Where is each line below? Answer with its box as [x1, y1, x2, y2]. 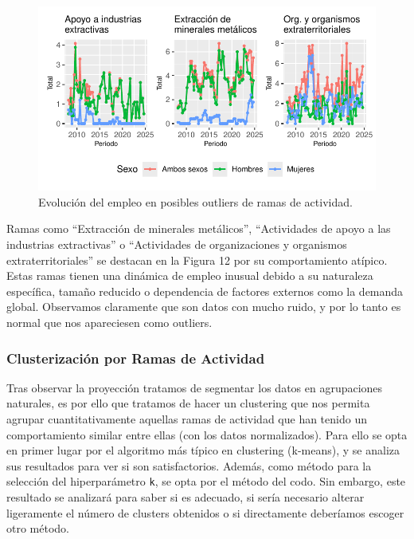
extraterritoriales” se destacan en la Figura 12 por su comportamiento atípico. [6, 251, 388, 268]
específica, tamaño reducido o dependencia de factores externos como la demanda [6, 282, 404, 299]
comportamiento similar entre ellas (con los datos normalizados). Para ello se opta [6, 426, 408, 443]
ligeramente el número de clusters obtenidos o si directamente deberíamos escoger [6, 504, 404, 521]
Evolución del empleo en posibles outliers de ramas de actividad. [38, 193, 353, 210]
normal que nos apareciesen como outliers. [6, 314, 213, 331]
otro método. [6, 520, 69, 537]
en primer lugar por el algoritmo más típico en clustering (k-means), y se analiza [6, 442, 400, 458]
